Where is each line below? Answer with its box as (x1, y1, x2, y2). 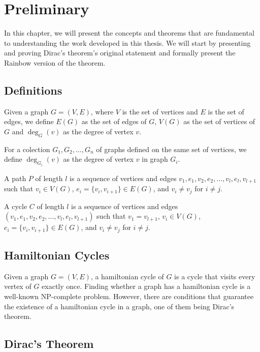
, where (90, 106, 114, 116)
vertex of (4, 281, 31, 291)
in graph (142, 154, 168, 164)
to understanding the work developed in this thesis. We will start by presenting (4, 37, 251, 48)
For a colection (4, 143, 50, 154)
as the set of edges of (81, 116, 147, 127)
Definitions (4, 82, 62, 98)
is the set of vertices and (122, 106, 198, 116)
